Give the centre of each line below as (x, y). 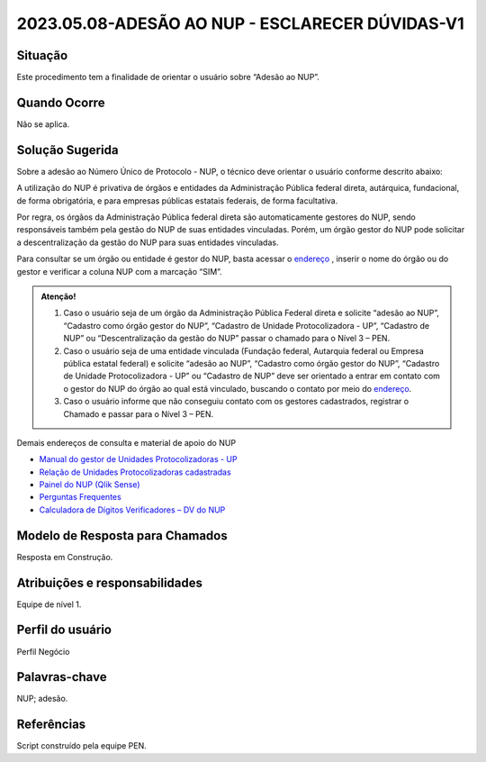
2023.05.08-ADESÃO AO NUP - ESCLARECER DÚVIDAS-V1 (240, 23)
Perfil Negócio (43, 651)
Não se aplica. (43, 124)
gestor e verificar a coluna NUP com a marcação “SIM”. (119, 271)
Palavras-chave (62, 677)
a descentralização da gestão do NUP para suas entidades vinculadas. (148, 242)
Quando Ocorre (61, 102)
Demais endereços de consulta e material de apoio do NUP (126, 442)
